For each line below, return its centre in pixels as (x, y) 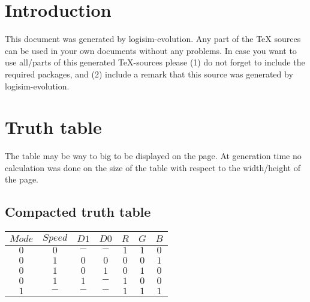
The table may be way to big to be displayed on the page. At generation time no (153, 156)
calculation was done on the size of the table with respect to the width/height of (153, 167)
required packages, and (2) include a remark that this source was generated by (149, 74)
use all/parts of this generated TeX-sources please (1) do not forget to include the (155, 62)
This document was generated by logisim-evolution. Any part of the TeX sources (153, 39)
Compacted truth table (78, 212)
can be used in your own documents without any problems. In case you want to (151, 50)
